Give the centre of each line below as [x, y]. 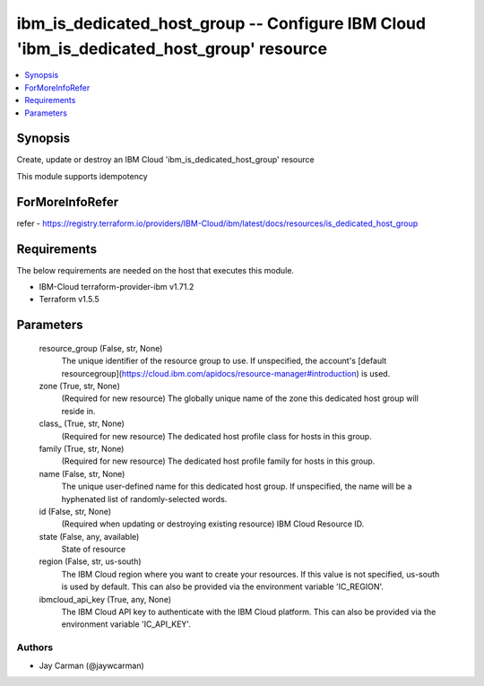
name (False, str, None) [82, 473]
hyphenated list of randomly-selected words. [144, 499]
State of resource [94, 549]
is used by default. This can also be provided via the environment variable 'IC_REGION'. [223, 586]
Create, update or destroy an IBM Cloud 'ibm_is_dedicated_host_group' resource [165, 160]
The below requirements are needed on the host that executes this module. [156, 270]
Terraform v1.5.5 [69, 300]
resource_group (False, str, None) [101, 348]
